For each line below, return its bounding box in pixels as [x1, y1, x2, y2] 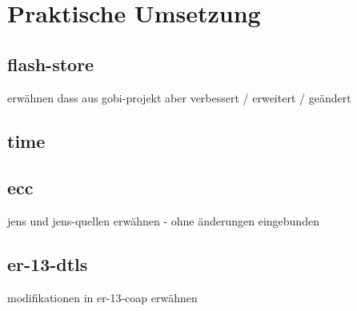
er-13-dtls [7, 252, 88, 277]
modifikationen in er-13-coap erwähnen [7, 289, 198, 305]
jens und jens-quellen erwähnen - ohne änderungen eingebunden [7, 213, 319, 229]
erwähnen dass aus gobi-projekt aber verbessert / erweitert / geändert [7, 89, 351, 106]
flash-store [7, 51, 94, 76]
